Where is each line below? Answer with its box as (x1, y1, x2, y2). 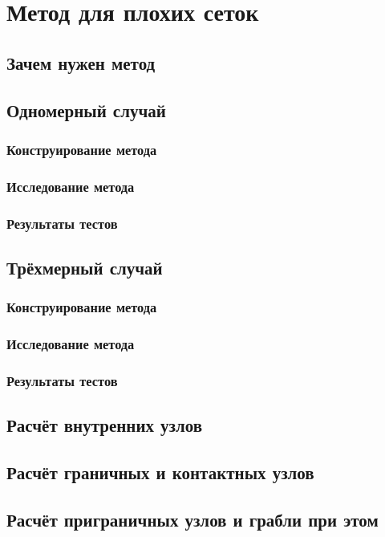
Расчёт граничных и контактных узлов (6, 459, 314, 484)
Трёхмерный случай (6, 254, 163, 279)
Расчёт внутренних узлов (6, 413, 203, 437)
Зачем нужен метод (6, 50, 156, 75)
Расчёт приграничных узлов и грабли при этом (6, 506, 379, 531)
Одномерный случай (6, 97, 166, 122)
